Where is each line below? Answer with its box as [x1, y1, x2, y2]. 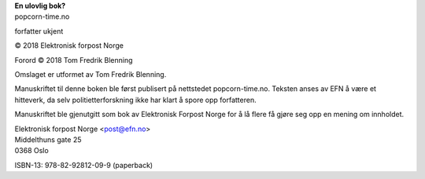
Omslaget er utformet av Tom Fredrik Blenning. [14, 69, 167, 79]
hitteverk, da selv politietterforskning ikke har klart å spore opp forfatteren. [14, 95, 257, 104]
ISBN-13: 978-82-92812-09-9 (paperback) [14, 160, 153, 170]
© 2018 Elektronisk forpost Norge [14, 41, 124, 50]
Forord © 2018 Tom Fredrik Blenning [14, 55, 133, 64]
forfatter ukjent [14, 26, 64, 35]
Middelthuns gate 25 [14, 134, 82, 144]
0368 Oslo [14, 146, 49, 155]
